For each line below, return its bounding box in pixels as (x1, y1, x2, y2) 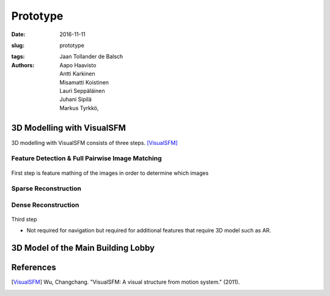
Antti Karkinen (59, 70, 95, 78)
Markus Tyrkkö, (59, 104, 99, 111)
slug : (11, 42, 24, 49)
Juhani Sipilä (59, 95, 92, 103)
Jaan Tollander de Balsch (59, 53, 123, 61)
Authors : (11, 61, 35, 68)
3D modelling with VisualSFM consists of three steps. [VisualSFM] (11, 139, 178, 146)
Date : (11, 31, 26, 38)
